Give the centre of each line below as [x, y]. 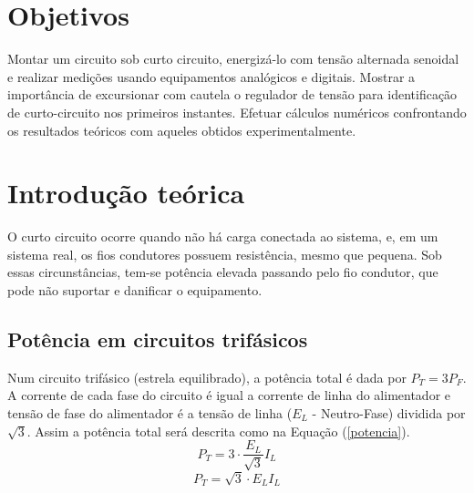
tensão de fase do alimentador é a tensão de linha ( [150, 412]
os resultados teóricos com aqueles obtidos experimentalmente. [182, 130]
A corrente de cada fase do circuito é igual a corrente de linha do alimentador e [229, 395]
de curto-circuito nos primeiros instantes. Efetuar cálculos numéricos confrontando [237, 112]
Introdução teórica [126, 193]
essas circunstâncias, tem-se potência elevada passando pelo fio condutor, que [223, 272]
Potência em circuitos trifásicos [158, 339]
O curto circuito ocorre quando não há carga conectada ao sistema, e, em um [223, 236]
